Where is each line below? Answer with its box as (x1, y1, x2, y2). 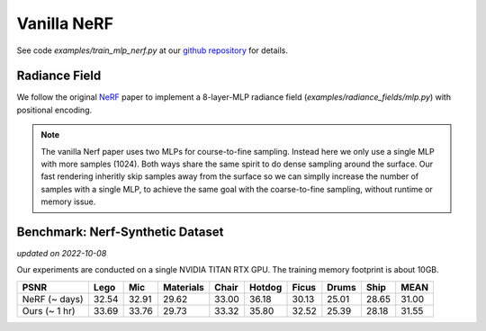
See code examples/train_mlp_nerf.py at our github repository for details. (16, 45, 288, 56)
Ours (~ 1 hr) (22, 304, 76, 317)
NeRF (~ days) (22, 292, 85, 305)
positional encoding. (16, 104, 93, 115)
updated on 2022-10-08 (16, 248, 107, 259)
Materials (162, 281, 204, 293)
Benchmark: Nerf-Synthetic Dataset (16, 225, 224, 239)
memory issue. (40, 196, 96, 207)
